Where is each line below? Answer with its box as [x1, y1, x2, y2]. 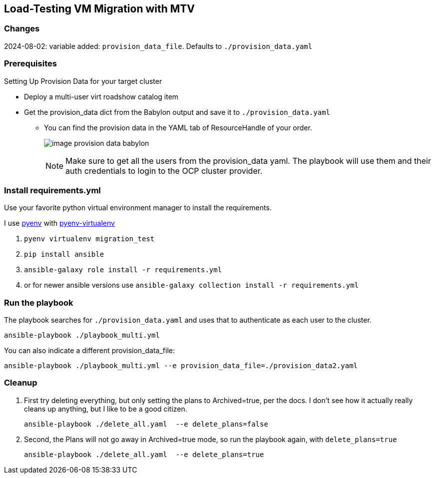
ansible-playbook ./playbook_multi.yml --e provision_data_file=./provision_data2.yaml [4, 362, 358, 370]
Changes [4, 23, 40, 34]
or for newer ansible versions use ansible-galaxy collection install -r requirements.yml [24, 281, 359, 290]
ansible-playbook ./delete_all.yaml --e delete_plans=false [24, 420, 268, 428]
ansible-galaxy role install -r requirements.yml [24, 266, 222, 274]
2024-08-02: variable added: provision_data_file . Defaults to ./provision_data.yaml [4, 41, 313, 50]
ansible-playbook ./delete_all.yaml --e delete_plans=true [24, 450, 264, 459]
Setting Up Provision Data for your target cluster [4, 76, 162, 85]
